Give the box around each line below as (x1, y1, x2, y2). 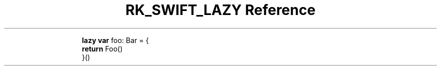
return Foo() (82, 44, 123, 53)
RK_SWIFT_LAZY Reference (125, 1, 316, 18)
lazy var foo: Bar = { (82, 35, 149, 44)
